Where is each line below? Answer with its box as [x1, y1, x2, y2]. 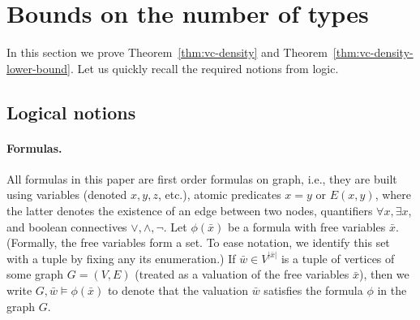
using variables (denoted [6, 186, 127, 203]
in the [377, 282, 407, 299]
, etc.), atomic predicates [157, 186, 281, 203]
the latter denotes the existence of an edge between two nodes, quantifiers [6, 202, 373, 219]
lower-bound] [6, 59, 71, 76]
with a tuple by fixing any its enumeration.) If [6, 249, 236, 266]
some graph [6, 266, 64, 283]
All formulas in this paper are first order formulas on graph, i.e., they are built [6, 170, 397, 187]
